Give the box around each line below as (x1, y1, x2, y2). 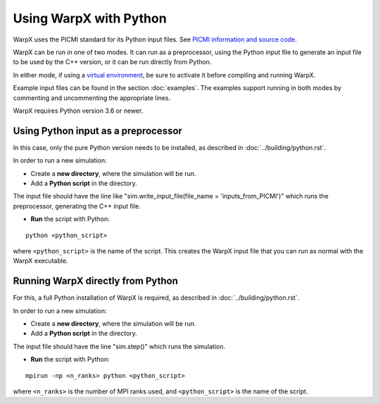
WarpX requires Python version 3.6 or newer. (13, 106, 144, 115)
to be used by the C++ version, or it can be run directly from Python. (13, 58, 212, 66)
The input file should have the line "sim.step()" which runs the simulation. (13, 342, 226, 351)
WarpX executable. (13, 257, 68, 265)
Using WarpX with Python (13, 11, 167, 26)
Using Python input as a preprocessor (13, 125, 183, 137)
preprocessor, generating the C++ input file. (13, 201, 141, 210)
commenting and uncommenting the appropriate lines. (13, 94, 171, 102)
